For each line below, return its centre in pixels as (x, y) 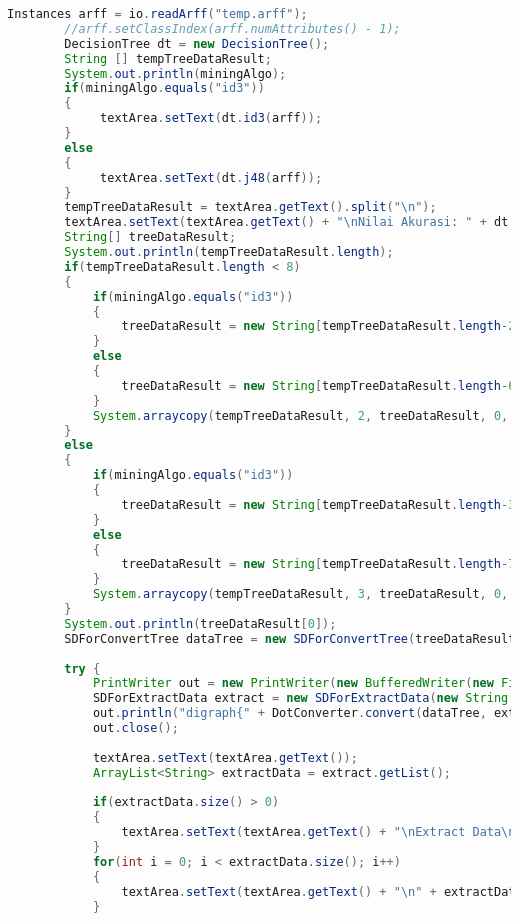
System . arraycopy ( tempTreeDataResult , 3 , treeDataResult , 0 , (300, 594)
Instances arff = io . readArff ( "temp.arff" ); (157, 14)
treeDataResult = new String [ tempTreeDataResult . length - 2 (318, 326)
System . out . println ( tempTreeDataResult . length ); (229, 252)
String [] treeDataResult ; (150, 237)
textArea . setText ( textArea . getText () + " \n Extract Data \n (318, 832)
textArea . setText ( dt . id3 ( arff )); (211, 118)
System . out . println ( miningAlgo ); (175, 73)
